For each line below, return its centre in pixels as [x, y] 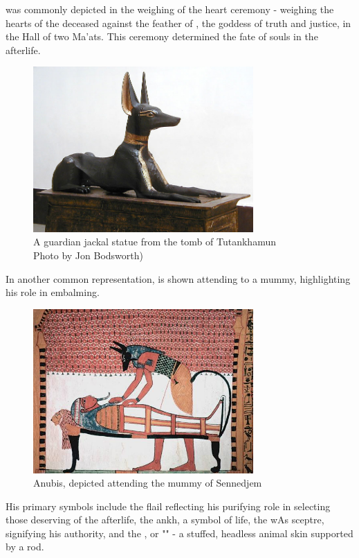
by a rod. [25, 547]
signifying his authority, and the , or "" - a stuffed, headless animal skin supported [179, 533]
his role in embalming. [53, 292]
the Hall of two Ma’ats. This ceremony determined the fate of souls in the [162, 36]
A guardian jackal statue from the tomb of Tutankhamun [155, 242]
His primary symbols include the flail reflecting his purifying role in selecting [168, 506]
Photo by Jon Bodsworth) [88, 255]
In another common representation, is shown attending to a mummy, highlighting [178, 278]
